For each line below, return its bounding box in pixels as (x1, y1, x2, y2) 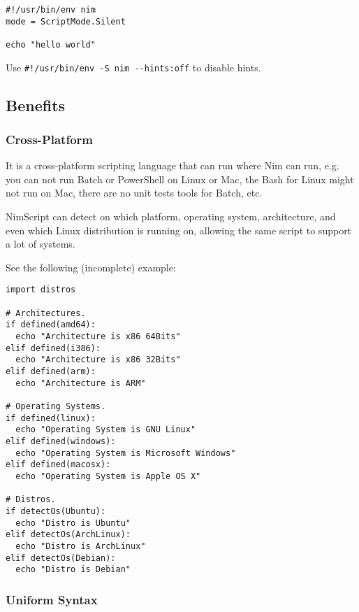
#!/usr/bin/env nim (6, 5, 96, 15)
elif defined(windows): (6, 436, 116, 446)
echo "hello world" (6, 39, 96, 50)
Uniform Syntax (6, 590, 98, 608)
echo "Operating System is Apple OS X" (15, 471, 201, 481)
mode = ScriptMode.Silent (6, 16, 126, 27)
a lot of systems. (6, 236, 75, 251)
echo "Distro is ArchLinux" (15, 541, 146, 551)
